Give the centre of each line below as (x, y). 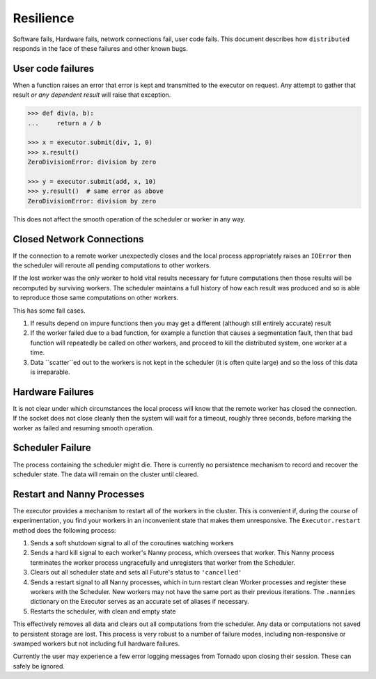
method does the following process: (64, 530)
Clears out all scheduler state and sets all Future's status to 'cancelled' (136, 572)
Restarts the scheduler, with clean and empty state (103, 611)
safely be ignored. (39, 666)
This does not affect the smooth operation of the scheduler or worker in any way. (129, 219)
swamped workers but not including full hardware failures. (96, 643)
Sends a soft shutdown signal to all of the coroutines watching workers (132, 543)
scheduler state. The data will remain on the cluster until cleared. (106, 474)
